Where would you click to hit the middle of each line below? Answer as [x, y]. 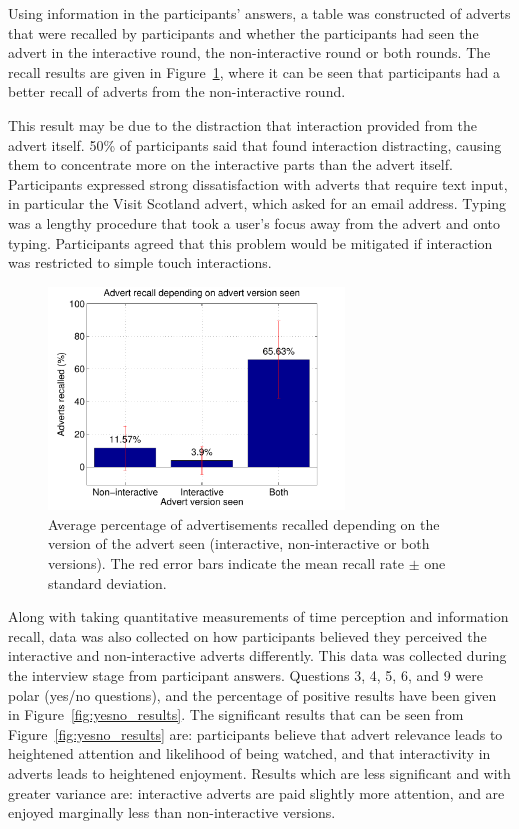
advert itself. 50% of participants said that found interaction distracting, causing [255, 144]
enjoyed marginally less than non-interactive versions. [172, 812]
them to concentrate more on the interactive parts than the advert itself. [230, 164]
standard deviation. [107, 582]
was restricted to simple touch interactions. [140, 262]
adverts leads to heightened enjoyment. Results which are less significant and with [259, 772]
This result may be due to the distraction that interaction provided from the [243, 124]
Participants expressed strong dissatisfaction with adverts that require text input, [258, 183]
